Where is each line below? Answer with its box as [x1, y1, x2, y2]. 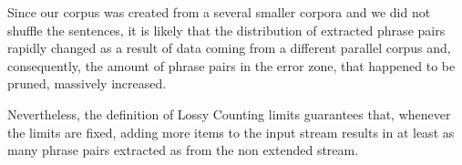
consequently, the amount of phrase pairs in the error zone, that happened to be [7, 56, 456, 75]
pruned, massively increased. [7, 74, 167, 93]
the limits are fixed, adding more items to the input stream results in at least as [7, 122, 455, 141]
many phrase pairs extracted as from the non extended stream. [7, 140, 359, 160]
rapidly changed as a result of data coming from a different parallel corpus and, [7, 38, 451, 57]
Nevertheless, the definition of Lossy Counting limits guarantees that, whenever [7, 104, 451, 123]
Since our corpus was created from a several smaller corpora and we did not [7, 3, 431, 21]
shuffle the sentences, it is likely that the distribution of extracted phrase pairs [7, 20, 446, 39]
